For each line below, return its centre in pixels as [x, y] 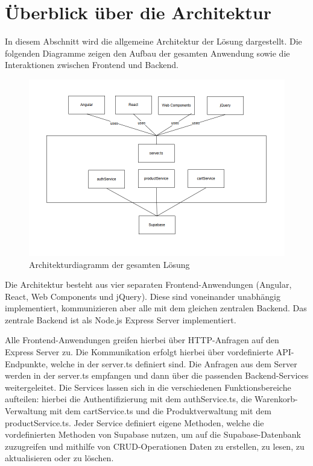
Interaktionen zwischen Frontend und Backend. [92, 65]
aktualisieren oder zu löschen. [59, 458]
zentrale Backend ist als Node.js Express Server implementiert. [121, 319]
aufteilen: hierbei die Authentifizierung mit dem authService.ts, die [128, 399]
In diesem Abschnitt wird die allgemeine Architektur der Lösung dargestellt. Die [153, 41]
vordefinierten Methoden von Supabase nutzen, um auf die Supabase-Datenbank [153, 434]
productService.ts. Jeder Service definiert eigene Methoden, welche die [134, 422]
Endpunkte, [27, 363]
